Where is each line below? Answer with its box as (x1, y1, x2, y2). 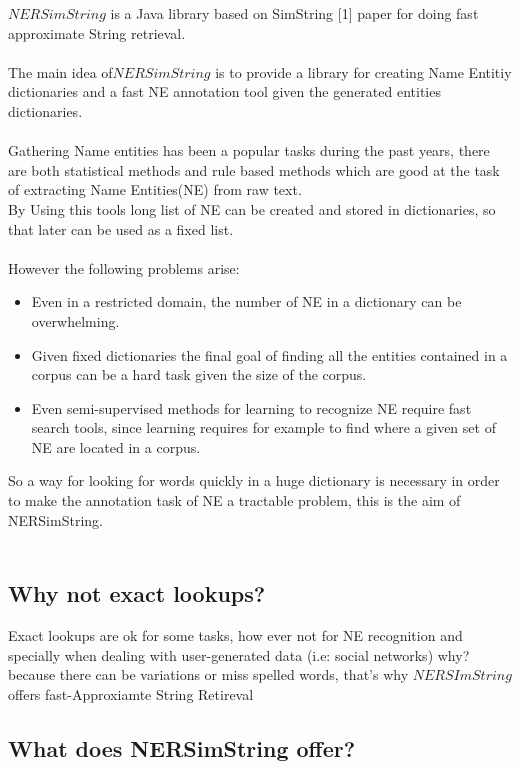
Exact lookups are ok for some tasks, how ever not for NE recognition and (8, 625, 463, 646)
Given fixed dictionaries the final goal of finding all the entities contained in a (31, 344, 508, 365)
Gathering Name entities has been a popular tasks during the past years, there (8, 140, 490, 161)
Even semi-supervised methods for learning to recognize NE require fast (31, 397, 472, 418)
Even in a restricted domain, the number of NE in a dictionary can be (31, 291, 462, 312)
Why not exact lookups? (8, 578, 266, 609)
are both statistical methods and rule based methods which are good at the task (8, 159, 500, 180)
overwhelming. (31, 310, 120, 331)
